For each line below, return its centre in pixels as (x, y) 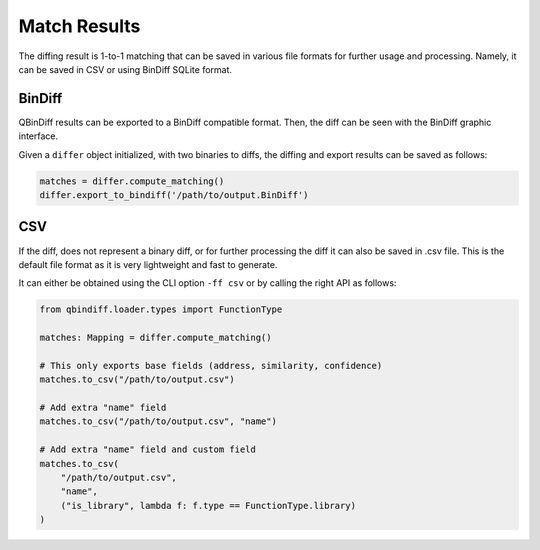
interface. (38, 136)
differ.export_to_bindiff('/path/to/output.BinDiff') (174, 195)
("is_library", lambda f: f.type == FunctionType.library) (208, 505)
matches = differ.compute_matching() (132, 181)
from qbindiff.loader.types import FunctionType (161, 309)
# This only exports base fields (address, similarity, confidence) (211, 365)
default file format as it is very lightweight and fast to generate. (148, 264)
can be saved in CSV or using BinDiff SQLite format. (125, 69)
